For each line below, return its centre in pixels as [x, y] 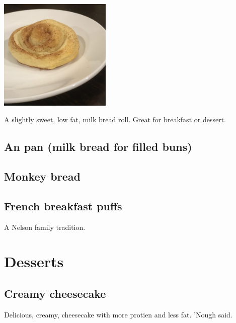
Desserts [34, 261]
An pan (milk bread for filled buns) [98, 147]
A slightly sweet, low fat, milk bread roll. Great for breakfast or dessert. [115, 119]
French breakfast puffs [63, 206]
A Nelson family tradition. [45, 227]
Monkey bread [42, 176]
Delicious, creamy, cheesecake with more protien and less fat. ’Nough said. [118, 314]
